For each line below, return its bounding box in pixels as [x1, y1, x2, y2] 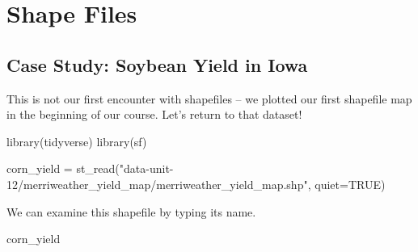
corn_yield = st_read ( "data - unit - [6, 160, 174, 177]
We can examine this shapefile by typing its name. [6, 203, 256, 220]
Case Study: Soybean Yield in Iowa [6, 52, 308, 77]
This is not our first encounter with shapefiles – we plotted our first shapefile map [6, 90, 412, 107]
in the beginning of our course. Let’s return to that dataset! [6, 106, 302, 123]
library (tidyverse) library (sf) [6, 132, 147, 149]
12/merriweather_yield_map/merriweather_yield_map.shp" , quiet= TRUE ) [6, 175, 386, 192]
